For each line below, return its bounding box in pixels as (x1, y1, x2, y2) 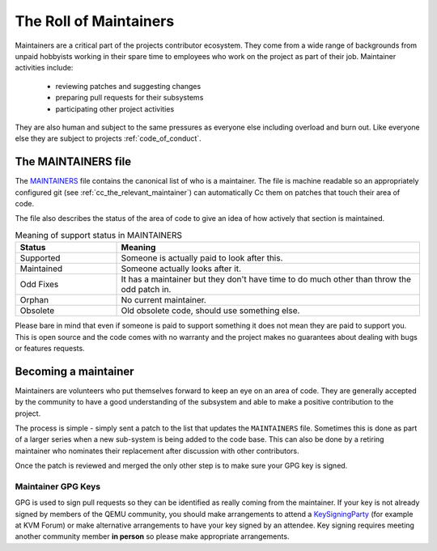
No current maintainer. (121, 295, 206, 306)
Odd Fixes (19, 279, 59, 290)
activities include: (15, 63, 74, 73)
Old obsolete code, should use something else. (121, 305, 300, 316)
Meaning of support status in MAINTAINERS (15, 229, 182, 240)
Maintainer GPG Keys (15, 481, 101, 492)
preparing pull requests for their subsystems (55, 93, 204, 103)
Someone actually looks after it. (121, 263, 242, 274)
